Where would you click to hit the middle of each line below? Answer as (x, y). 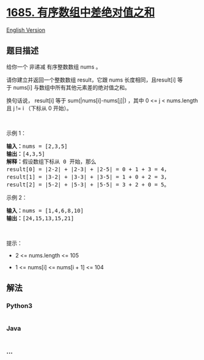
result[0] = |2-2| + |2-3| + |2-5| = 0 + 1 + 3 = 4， (88, 169)
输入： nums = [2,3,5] (37, 146)
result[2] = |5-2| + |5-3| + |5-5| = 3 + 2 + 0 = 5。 (88, 184)
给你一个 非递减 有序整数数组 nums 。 (54, 67)
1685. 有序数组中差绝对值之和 (81, 13)
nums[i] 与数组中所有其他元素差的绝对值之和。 (71, 87)
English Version (26, 30)
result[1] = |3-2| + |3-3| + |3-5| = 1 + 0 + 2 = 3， (88, 177)
